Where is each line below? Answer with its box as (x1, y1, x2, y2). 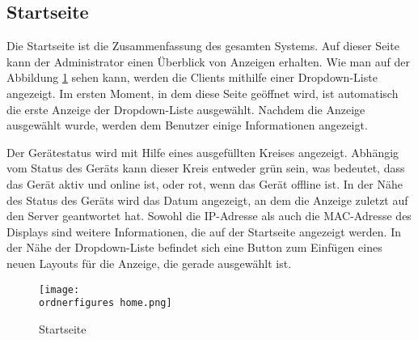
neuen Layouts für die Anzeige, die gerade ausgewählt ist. (6, 254, 292, 271)
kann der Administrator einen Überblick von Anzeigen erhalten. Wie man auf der (6, 53, 410, 70)
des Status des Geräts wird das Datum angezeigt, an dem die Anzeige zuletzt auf (6, 191, 408, 208)
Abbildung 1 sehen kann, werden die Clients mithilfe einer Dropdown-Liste (6, 69, 378, 86)
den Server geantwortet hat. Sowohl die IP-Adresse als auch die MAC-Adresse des (6, 207, 412, 224)
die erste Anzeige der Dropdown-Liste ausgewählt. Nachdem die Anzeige (6, 100, 365, 117)
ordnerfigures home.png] (39, 297, 172, 309)
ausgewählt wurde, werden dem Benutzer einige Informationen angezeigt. (6, 117, 368, 134)
